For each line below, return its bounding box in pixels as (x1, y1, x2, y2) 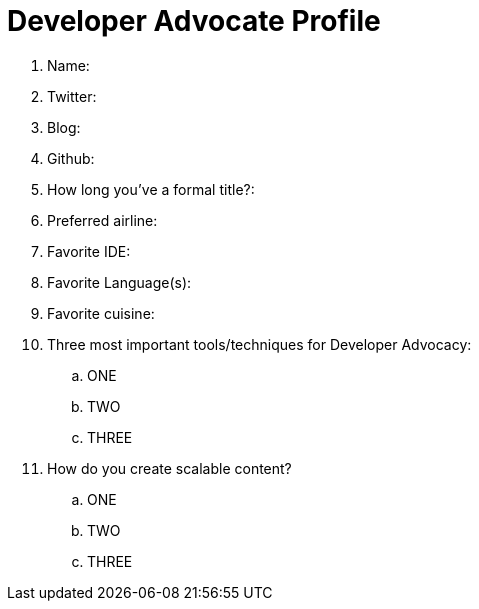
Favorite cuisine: (47, 304, 155, 322)
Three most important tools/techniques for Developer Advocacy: (47, 335, 472, 353)
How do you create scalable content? (47, 459, 292, 477)
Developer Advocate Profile (7, 4, 381, 38)
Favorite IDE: (47, 242, 131, 260)
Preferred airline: (47, 211, 158, 229)
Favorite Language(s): (47, 273, 192, 291)
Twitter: (47, 87, 97, 105)
